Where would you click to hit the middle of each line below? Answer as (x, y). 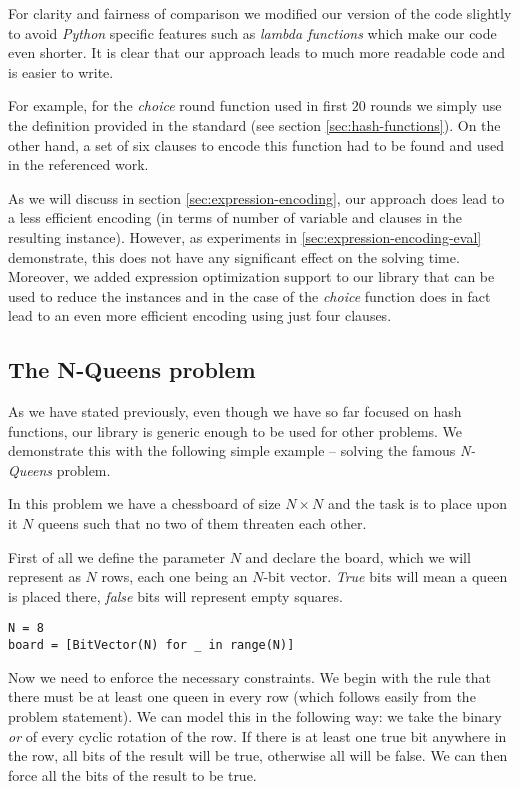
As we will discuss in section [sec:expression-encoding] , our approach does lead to (256, 197)
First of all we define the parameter (116, 556)
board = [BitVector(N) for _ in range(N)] (151, 645)
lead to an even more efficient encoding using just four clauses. (200, 315)
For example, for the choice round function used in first (178, 105)
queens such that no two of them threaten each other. (202, 523)
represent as (44, 576)
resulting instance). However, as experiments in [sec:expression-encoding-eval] (245, 236)
